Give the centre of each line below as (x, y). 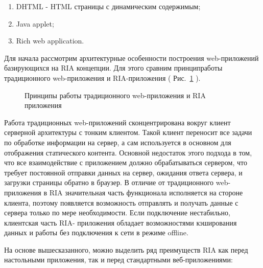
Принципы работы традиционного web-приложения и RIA (115, 95)
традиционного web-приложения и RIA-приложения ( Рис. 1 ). (102, 77)
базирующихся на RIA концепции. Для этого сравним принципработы (113, 68)
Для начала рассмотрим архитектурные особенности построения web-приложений (131, 58)
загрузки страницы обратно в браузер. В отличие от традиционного (109, 182)
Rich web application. (50, 41)
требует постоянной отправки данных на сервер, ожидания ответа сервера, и (123, 172)
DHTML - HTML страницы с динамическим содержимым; (108, 6)
